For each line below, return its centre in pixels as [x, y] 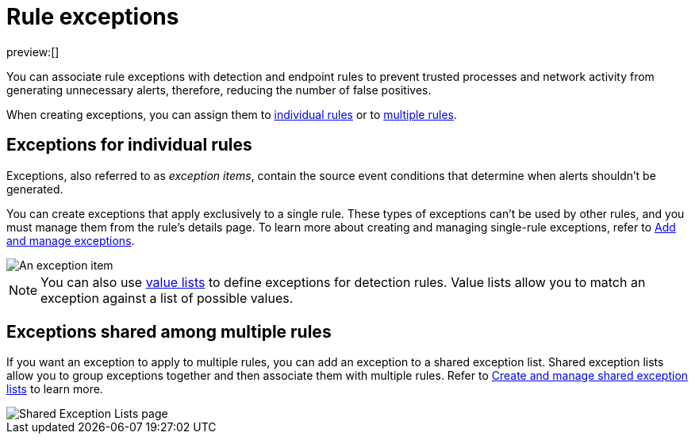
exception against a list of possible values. [167, 298]
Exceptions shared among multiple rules [169, 332]
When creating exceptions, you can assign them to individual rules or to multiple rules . [232, 114]
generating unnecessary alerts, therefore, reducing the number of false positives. [219, 90]
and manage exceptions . [71, 240]
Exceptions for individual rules [129, 145]
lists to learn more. [55, 389]
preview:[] [33, 52]
